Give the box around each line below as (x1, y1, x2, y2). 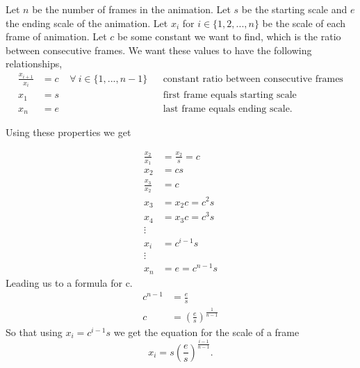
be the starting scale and (241, 2, 347, 16)
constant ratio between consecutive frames (163, 74, 343, 84)
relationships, (6, 56, 63, 71)
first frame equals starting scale (163, 90, 297, 101)
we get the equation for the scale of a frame (113, 324, 300, 339)
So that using (6, 324, 63, 339)
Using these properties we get (6, 125, 131, 140)
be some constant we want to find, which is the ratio (117, 29, 341, 44)
